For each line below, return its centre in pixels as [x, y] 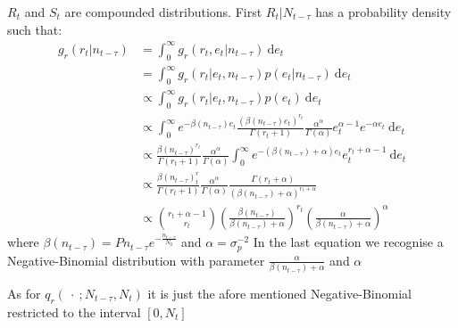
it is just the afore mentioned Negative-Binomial [279, 294]
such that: [35, 29]
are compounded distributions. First [163, 12]
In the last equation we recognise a [348, 242]
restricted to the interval [74, 312]
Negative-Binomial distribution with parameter [136, 260]
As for [24, 294]
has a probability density [383, 12]
